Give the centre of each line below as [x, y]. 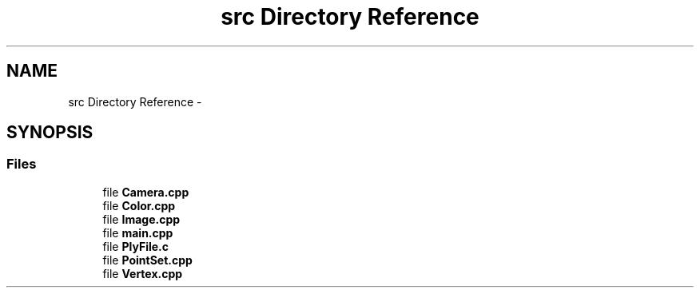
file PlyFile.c [135, 246]
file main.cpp [138, 232]
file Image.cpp [141, 219]
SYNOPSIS [50, 133]
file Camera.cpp [146, 192]
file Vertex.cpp [143, 273]
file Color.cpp [139, 205]
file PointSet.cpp [147, 260]
